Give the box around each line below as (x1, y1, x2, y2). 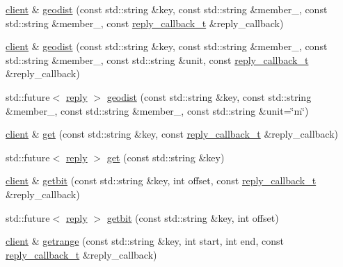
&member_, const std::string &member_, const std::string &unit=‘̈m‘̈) (6, 103, 309, 118)
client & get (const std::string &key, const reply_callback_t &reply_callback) (6, 127, 339, 141)
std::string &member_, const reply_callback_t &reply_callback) (6, 15, 284, 30)
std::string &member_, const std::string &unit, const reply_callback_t (6, 52, 309, 67)
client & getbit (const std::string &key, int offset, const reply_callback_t (6, 173, 317, 188)
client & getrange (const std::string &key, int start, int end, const (6, 234, 284, 248)
